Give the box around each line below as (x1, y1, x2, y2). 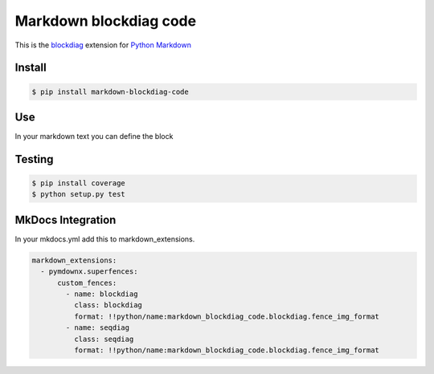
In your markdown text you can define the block (14, 132, 174, 141)
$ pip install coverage (31, 179, 126, 188)
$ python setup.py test (31, 189, 126, 199)
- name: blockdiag (65, 290, 138, 299)
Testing (14, 152, 54, 166)
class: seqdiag (73, 334, 134, 344)
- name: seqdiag (65, 323, 130, 332)
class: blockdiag (73, 301, 142, 310)
